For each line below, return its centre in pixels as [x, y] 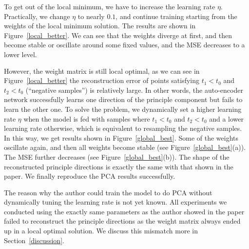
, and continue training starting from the [176, 16]
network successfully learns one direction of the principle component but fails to [123, 99]
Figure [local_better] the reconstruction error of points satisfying [102, 80]
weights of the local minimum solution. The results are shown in [100, 26]
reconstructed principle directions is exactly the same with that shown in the [119, 166]
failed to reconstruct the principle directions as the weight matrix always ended [122, 221]
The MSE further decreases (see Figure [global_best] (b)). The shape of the [117, 156]
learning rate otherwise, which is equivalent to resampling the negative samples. [123, 128]
